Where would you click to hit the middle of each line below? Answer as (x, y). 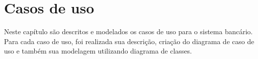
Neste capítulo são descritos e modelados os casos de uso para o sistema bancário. (129, 31)
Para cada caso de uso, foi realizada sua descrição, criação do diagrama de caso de (129, 41)
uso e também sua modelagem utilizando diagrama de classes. (98, 51)
